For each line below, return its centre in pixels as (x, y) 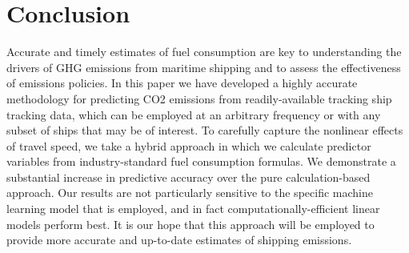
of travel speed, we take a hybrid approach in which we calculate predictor (189, 145)
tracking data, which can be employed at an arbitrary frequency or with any (194, 114)
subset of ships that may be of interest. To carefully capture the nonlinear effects (205, 130)
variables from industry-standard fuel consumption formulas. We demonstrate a (201, 161)
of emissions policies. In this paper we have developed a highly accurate (182, 83)
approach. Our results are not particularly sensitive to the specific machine (190, 193)
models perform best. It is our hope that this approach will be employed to (190, 224)
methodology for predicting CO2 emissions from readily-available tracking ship (199, 98)
